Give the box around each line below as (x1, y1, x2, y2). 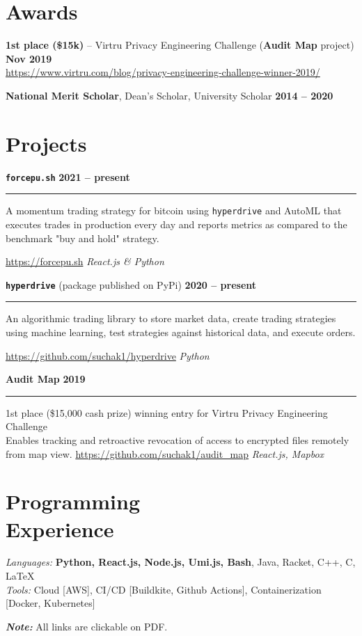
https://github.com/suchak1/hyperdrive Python (6, 348, 210, 363)
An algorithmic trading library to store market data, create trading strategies (6, 311, 336, 326)
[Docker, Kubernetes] (6, 596, 95, 610)
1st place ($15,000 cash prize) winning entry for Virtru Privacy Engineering (6, 405, 328, 420)
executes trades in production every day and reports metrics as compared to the (6, 216, 347, 231)
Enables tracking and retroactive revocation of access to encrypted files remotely (6, 432, 349, 447)
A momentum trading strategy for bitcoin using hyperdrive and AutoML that (6, 203, 342, 218)
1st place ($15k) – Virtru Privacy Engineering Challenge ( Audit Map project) (6, 38, 354, 52)
